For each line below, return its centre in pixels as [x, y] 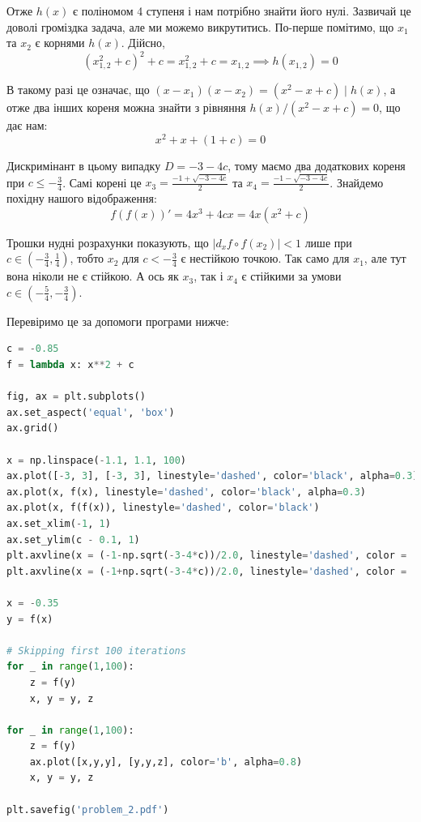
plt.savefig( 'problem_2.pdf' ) [88, 809]
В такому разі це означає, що [78, 90]
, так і [208, 276]
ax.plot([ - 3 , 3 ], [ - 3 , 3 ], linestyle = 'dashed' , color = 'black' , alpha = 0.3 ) [213, 476]
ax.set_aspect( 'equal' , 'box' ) [91, 412]
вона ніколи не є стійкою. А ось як [93, 276]
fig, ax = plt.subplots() [76, 397]
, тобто [87, 258]
